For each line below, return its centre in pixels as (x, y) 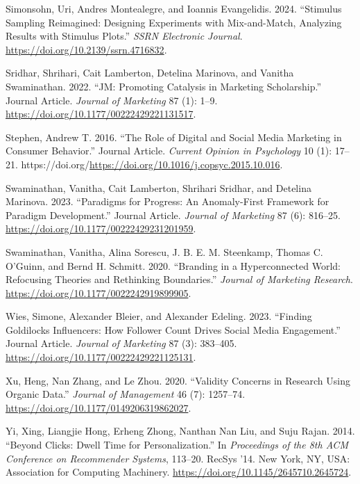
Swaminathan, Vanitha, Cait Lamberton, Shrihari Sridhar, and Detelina (158, 187)
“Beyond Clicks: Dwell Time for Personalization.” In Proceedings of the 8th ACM (177, 445)
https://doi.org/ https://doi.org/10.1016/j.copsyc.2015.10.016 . (152, 164)
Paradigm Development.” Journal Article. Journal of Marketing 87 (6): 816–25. (173, 215)
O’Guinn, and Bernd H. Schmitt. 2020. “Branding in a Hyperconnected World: (173, 265)
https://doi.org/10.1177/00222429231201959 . (101, 228)
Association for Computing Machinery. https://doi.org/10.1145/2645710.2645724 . (179, 472)
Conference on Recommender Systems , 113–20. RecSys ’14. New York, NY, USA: (178, 458)
